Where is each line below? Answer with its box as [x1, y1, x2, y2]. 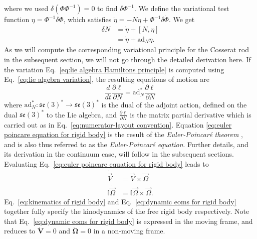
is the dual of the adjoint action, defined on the [101, 99, 247, 109]
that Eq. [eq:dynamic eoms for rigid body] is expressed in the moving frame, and [4, 215, 253, 226]
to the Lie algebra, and [46, 109, 117, 119]
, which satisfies [63, 14, 112, 24]
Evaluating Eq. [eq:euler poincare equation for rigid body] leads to [4, 159, 209, 169]
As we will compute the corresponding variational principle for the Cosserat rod [4, 44, 249, 55]
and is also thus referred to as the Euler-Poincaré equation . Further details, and [4, 139, 248, 149]
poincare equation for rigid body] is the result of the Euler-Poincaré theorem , [4, 129, 243, 140]
